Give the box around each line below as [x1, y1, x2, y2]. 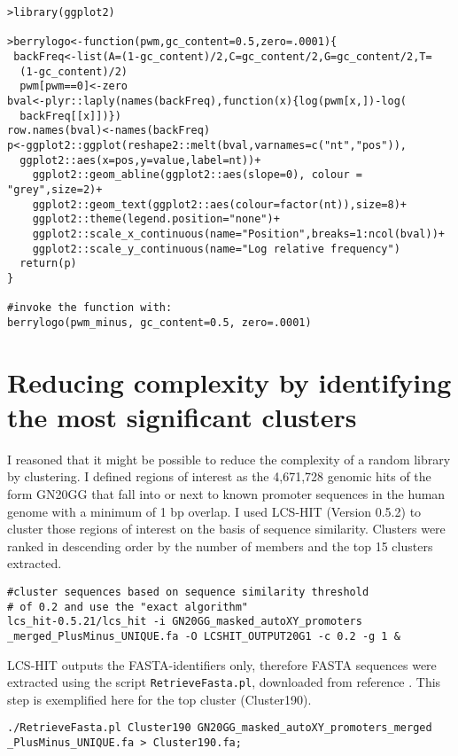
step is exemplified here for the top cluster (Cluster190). [7, 690, 312, 708]
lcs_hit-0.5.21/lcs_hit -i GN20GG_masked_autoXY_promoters [7, 615, 362, 628]
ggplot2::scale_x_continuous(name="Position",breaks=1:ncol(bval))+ [32, 227, 445, 240]
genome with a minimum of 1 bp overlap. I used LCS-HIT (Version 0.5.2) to [7, 502, 422, 520]
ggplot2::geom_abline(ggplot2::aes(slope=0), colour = [32, 168, 362, 182]
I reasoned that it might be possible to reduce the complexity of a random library [7, 449, 451, 468]
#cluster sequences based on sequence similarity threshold [7, 585, 369, 598]
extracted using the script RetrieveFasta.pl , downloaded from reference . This [7, 673, 441, 691]
